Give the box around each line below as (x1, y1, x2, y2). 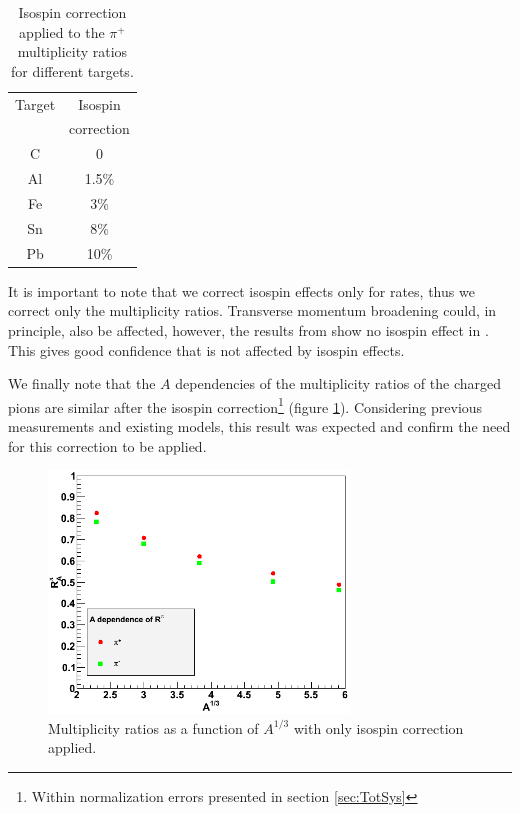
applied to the (19, 21, 105, 42)
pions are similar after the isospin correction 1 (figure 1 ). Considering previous (8, 393, 483, 417)
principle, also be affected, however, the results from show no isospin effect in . (8, 319, 489, 340)
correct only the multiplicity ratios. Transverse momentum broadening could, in (8, 300, 497, 321)
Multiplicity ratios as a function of (48, 717, 259, 738)
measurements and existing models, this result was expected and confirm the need (8, 416, 511, 436)
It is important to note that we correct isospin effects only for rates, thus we (8, 280, 475, 301)
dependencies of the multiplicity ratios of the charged (175, 373, 501, 394)
